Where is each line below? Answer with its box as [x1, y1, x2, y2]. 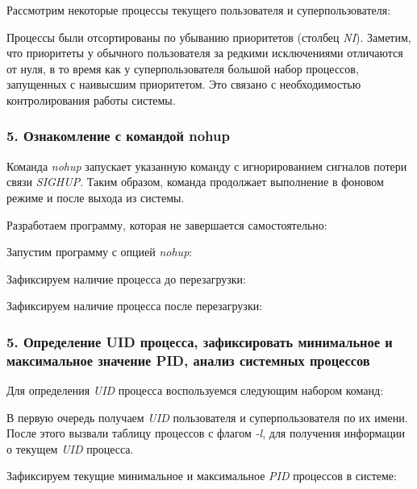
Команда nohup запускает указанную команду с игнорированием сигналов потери [6, 157, 407, 174]
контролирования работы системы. [6, 91, 176, 108]
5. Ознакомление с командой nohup [6, 126, 230, 146]
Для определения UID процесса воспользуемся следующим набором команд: [6, 382, 384, 399]
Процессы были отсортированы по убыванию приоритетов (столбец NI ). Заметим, [6, 28, 411, 45]
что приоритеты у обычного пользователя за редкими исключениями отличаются [6, 44, 403, 61]
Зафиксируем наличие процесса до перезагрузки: [6, 270, 246, 287]
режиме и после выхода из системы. [6, 189, 185, 205]
